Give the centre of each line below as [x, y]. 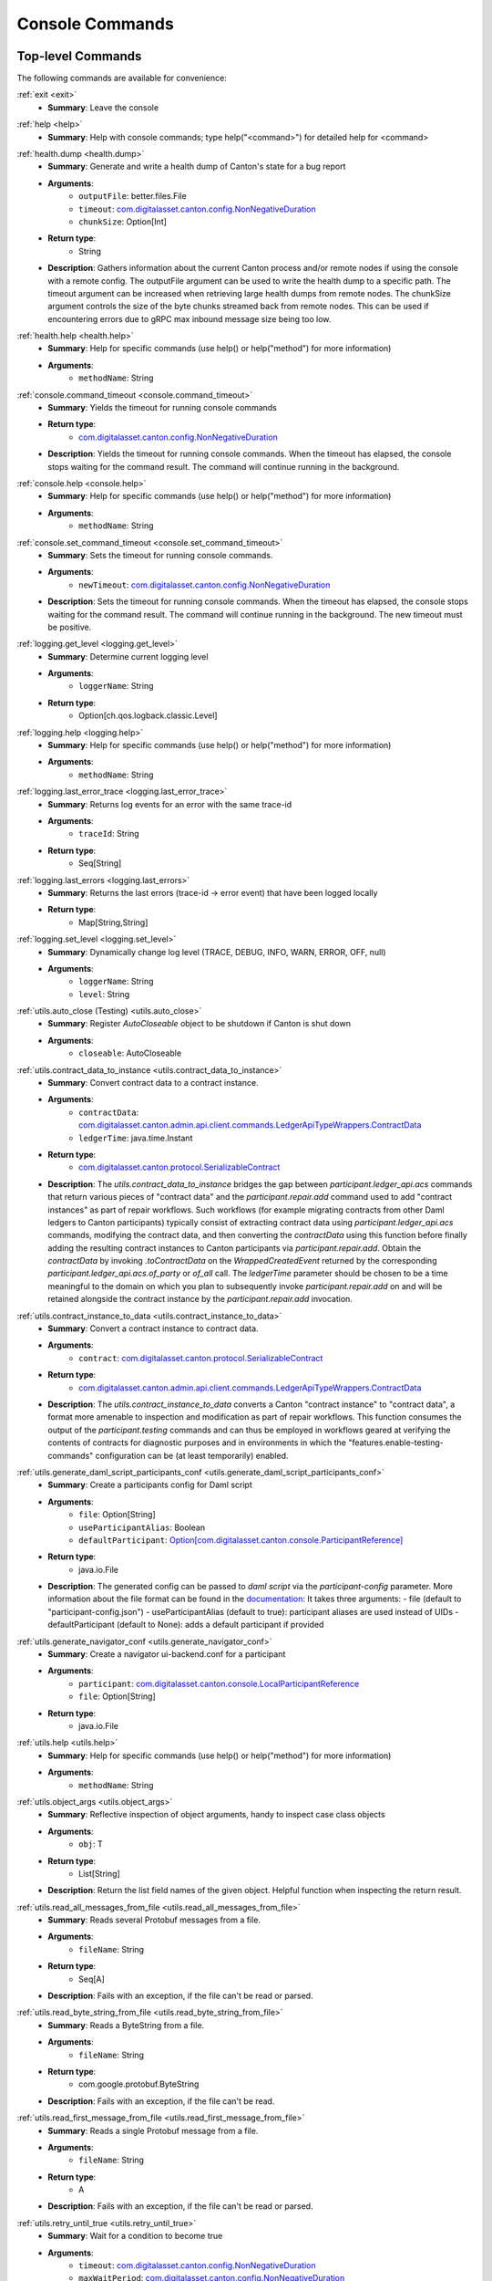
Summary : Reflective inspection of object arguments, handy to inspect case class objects [217, 1815]
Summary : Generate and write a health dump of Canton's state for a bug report [197, 167]
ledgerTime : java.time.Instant [136, 1138]
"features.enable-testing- [395, 1443]
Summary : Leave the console [103, 107]
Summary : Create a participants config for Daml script [150, 1485]
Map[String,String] [113, 922]
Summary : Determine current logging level [128, 656]
